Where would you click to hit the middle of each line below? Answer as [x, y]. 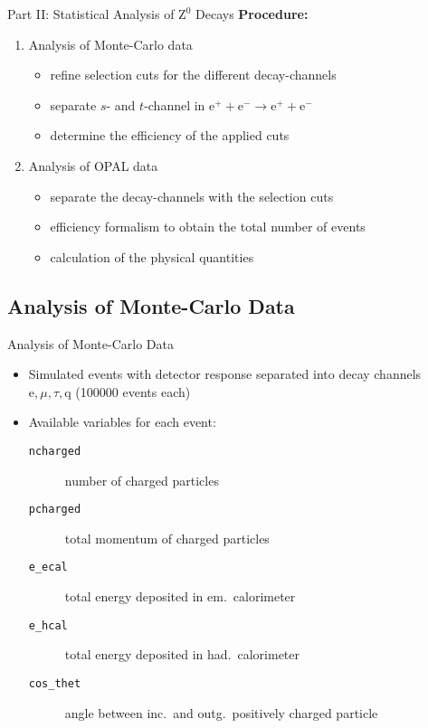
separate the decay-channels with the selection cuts [192, 196]
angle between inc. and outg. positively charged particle [221, 712]
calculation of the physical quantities [152, 256]
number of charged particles [142, 480]
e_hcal [48, 625]
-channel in [175, 104]
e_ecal [48, 567]
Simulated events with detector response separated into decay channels [225, 374]
